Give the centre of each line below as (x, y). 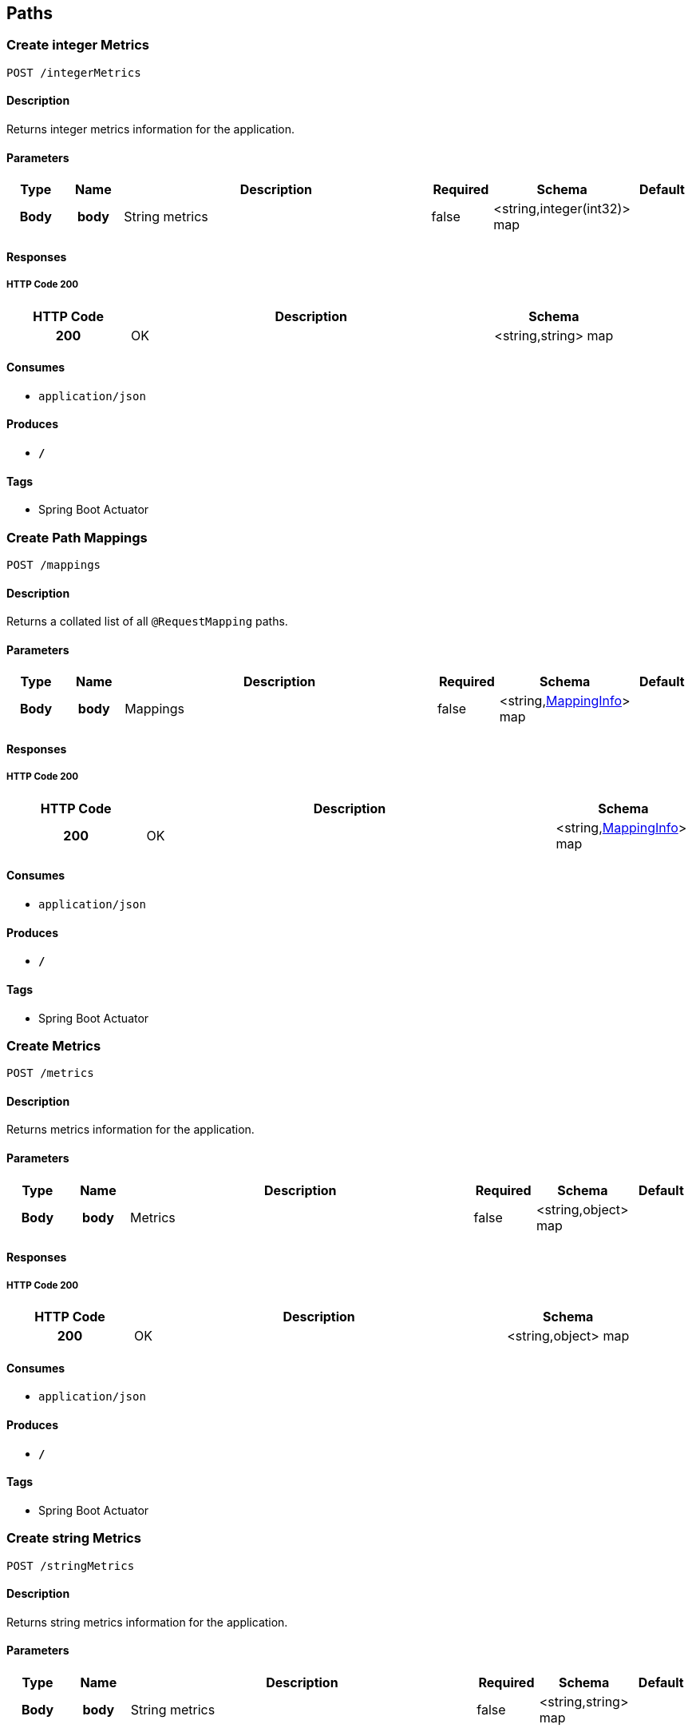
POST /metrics (50, 1073)
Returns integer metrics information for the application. (151, 129)
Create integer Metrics (78, 45)
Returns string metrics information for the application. (147, 1622)
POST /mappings (54, 565)
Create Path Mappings (77, 537)
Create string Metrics (74, 1538)
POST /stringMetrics (71, 1565)
